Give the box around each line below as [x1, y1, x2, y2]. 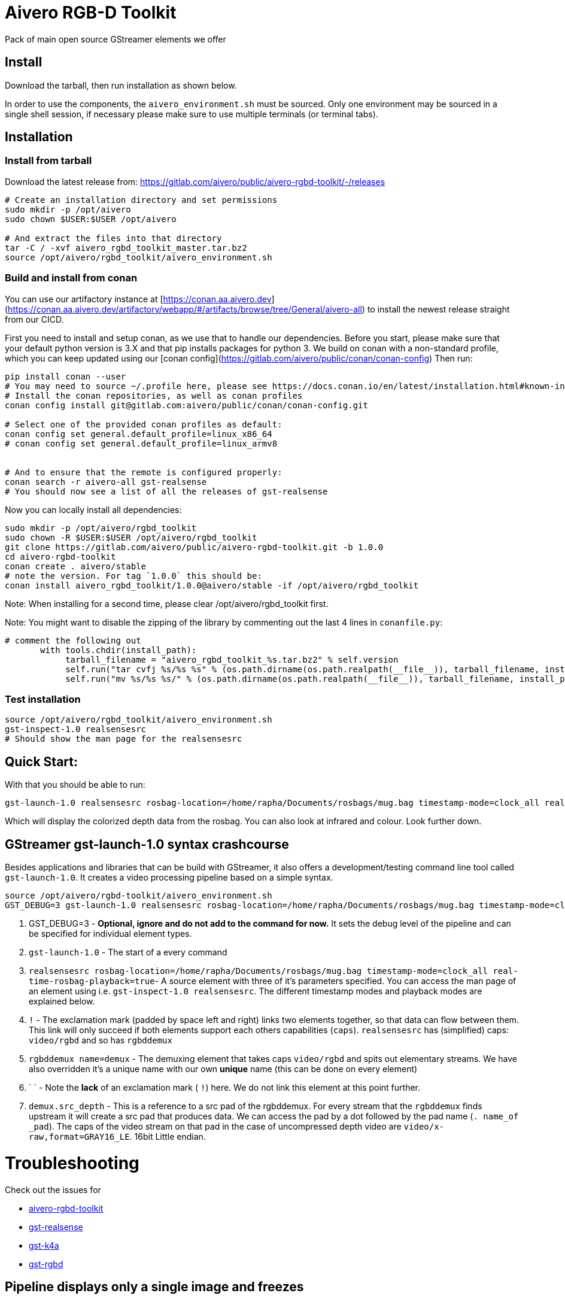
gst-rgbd [29, 1258, 63, 1269]
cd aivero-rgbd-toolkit [5, 551, 116, 562]
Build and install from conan [5, 272, 138, 284]
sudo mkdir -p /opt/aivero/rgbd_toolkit [5, 523, 197, 533]
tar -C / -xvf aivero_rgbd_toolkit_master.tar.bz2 [5, 242, 247, 253]
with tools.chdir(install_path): [40, 645, 197, 655]
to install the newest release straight [367, 303, 510, 314]
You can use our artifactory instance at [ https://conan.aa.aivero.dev [5, 293, 272, 304]
